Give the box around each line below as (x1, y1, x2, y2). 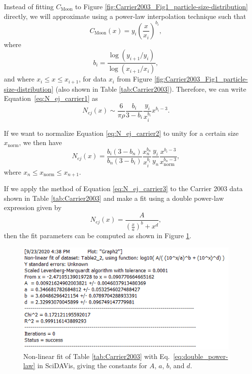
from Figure (117, 74, 152, 84)
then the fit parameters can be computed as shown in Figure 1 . (4, 230, 191, 241)
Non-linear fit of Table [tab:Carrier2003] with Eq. (23, 351, 170, 361)
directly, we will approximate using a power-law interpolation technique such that (4, 11, 246, 21)
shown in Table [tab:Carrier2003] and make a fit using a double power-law (4, 193, 224, 203)
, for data (79, 74, 107, 84)
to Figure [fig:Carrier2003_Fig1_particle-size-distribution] (75, 1, 248, 11)
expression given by (4, 202, 62, 212)
